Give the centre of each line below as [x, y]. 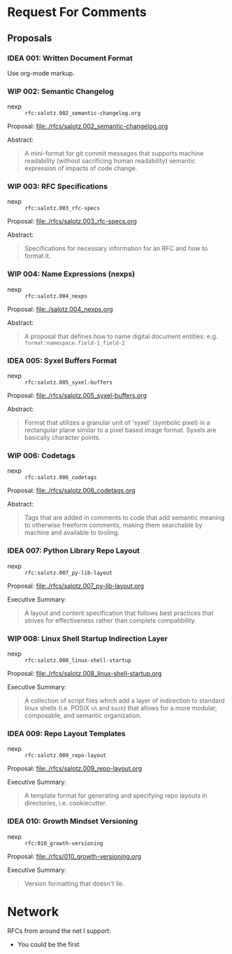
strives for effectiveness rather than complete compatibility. [110, 620]
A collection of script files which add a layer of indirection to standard [124, 700]
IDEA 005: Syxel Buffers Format [62, 360]
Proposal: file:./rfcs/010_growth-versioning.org [74, 856]
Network [33, 912]
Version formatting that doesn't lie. [74, 883]
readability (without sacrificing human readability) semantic [110, 161]
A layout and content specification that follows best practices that [119, 613]
